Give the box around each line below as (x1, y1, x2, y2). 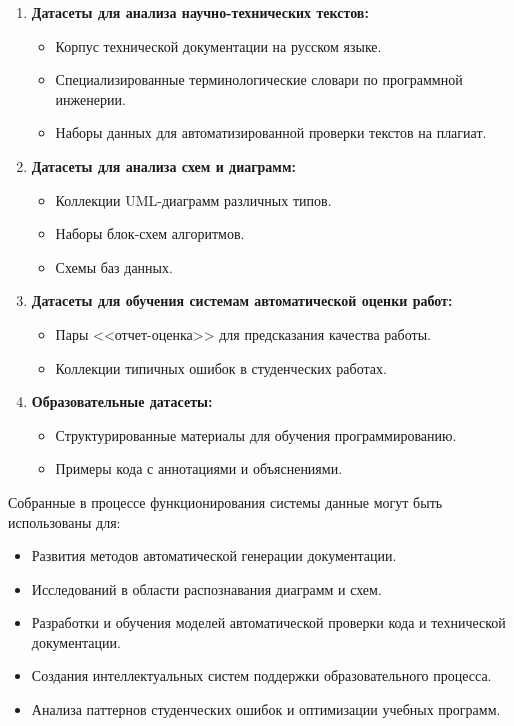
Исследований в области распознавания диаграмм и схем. (31, 578, 382, 599)
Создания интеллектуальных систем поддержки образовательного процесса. (31, 665, 492, 686)
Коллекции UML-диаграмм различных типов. (55, 189, 332, 210)
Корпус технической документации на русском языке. (55, 35, 382, 56)
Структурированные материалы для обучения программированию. (55, 424, 457, 445)
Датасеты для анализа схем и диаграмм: (31, 155, 296, 176)
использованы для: (8, 511, 121, 532)
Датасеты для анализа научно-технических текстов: (31, 2, 369, 22)
